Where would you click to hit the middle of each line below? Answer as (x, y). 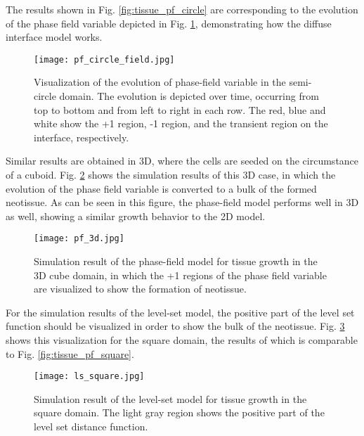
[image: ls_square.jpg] (89, 377)
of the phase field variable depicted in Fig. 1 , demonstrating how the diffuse (169, 23)
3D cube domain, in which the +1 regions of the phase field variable (180, 275)
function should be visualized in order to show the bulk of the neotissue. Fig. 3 (175, 326)
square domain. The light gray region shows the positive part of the (179, 412)
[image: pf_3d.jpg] (79, 239)
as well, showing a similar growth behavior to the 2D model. (136, 216)
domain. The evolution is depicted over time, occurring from (189, 96)
